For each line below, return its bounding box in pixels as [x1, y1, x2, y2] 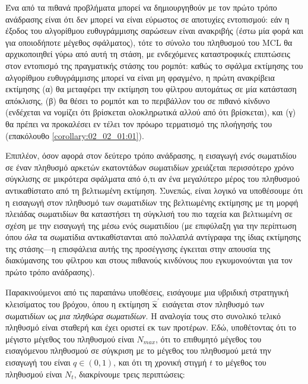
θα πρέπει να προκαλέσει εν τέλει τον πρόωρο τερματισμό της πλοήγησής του [5, 117, 272, 130]
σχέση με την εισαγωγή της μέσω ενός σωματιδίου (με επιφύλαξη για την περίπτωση [5, 219, 297, 231]
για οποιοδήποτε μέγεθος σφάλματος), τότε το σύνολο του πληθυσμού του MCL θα [5, 36, 293, 48]
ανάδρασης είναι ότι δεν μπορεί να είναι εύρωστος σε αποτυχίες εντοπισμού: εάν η [5, 12, 290, 25]
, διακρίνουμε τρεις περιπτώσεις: [74, 367, 185, 380]
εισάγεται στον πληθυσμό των [162, 297, 265, 310]
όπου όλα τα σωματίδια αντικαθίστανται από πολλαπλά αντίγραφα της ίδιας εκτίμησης [5, 231, 301, 243]
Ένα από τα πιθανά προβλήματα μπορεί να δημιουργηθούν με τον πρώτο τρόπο [5, 1, 277, 13]
